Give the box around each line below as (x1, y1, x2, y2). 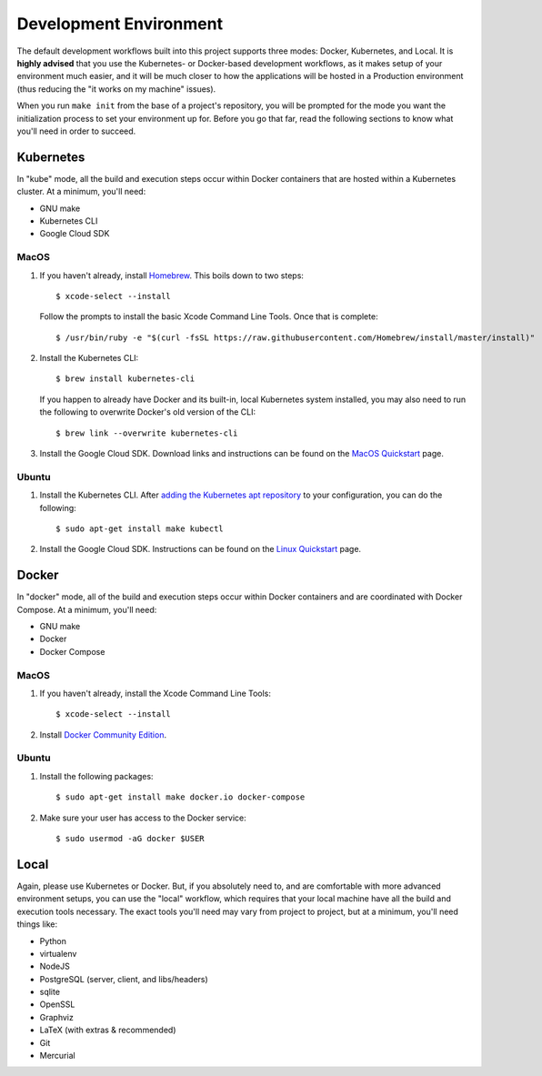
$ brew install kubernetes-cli (55, 374, 196, 384)
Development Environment (16, 14, 223, 34)
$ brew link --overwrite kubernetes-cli (55, 427, 238, 438)
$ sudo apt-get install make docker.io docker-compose (55, 792, 306, 802)
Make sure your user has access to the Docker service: (39, 812, 246, 823)
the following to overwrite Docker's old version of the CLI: (39, 407, 256, 417)
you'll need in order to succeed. (16, 126, 136, 136)
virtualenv (39, 948, 77, 959)
